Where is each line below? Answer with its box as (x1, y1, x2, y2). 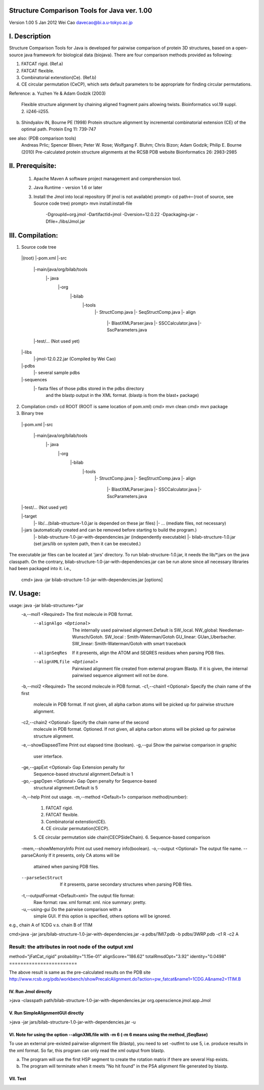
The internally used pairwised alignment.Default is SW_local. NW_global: (72, 627, 219, 633)
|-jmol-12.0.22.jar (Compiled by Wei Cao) (33, 356, 116, 362)
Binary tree (21, 411, 44, 416)
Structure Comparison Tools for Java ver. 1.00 (9, 6, 153, 15)
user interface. (33, 753, 63, 759)
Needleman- (219, 627, 244, 633)
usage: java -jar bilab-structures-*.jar (9, 602, 84, 608)
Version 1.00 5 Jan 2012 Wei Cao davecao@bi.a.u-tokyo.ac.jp (9, 20, 133, 25)
